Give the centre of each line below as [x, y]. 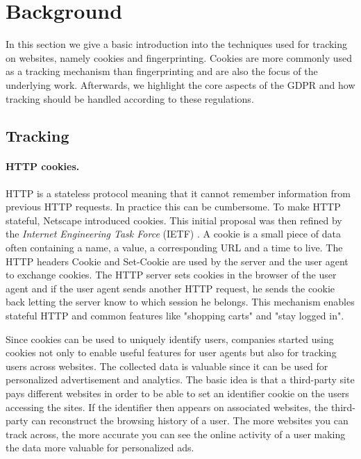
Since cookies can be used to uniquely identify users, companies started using [170, 339]
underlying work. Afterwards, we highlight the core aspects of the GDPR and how [180, 84]
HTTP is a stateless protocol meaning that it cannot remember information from [178, 193]
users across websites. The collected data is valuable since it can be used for [167, 366]
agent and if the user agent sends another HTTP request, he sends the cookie [170, 288]
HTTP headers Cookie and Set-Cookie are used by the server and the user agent [177, 261]
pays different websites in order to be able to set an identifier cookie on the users [177, 393]
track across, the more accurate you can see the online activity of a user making [176, 434]
